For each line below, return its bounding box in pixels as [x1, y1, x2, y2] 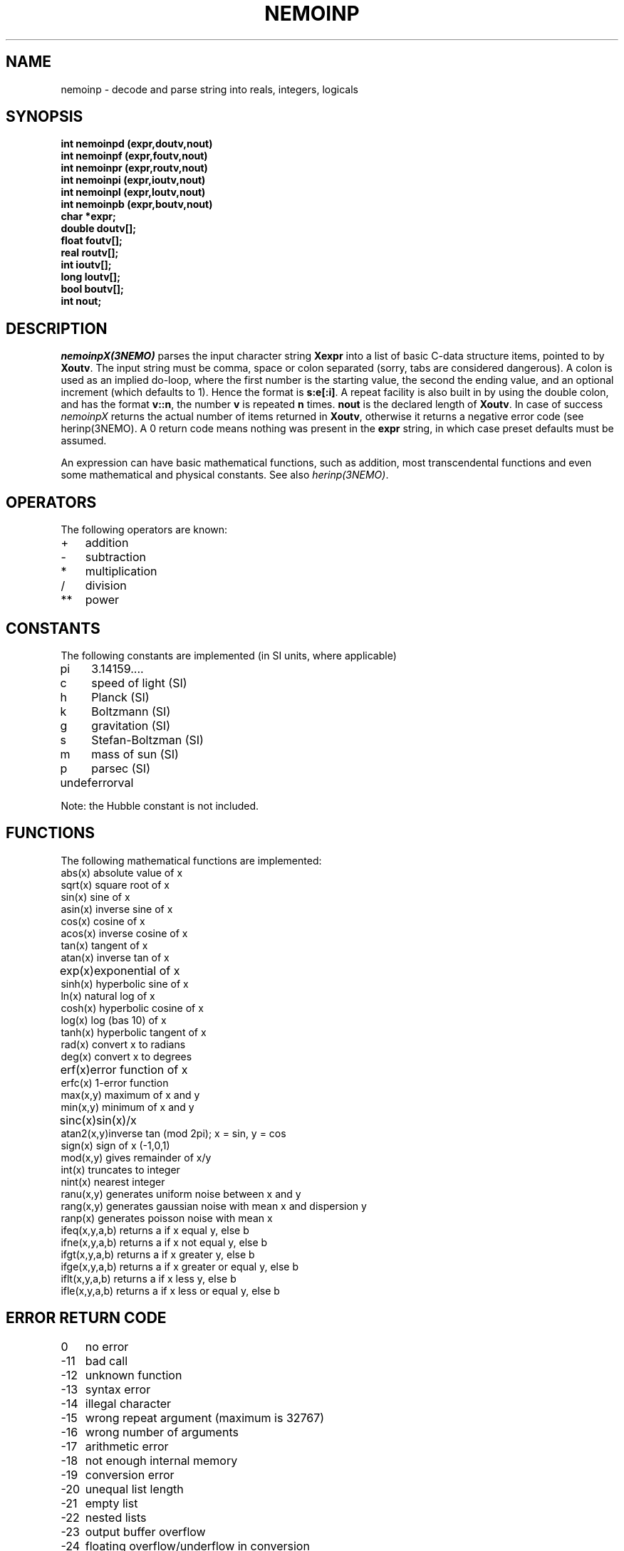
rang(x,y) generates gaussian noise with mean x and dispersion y [61, 1199, 367, 1212]
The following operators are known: [61, 523, 228, 536]
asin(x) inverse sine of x [61, 902, 173, 915]
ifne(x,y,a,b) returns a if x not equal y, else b [61, 1236, 268, 1248]
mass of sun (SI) [91, 746, 179, 761]
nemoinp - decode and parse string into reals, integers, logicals [61, 83, 358, 95]
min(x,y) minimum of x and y [61, 1100, 194, 1113]
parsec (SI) [91, 761, 150, 775]
